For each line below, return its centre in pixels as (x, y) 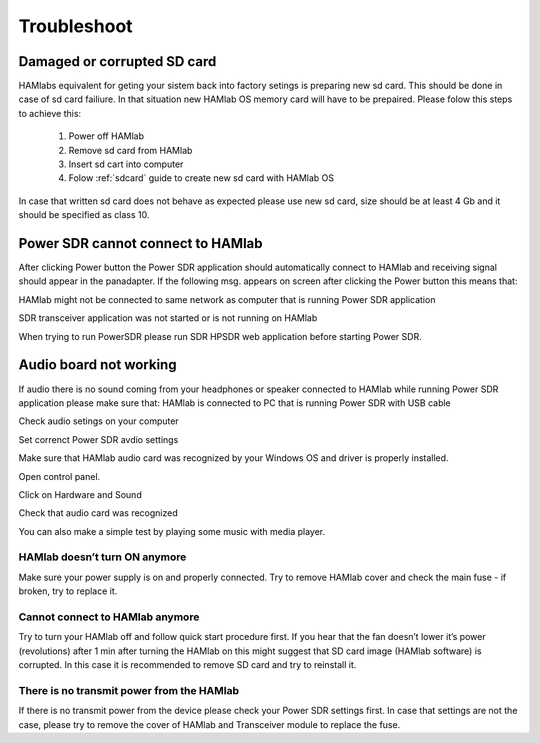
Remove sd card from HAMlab (130, 150)
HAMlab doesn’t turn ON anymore (102, 557)
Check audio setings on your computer (98, 421)
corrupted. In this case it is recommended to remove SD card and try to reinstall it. (187, 665)
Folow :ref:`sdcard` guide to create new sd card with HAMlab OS (201, 178)
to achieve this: (50, 113)
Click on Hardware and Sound (80, 494)
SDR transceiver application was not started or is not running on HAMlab (168, 318)
